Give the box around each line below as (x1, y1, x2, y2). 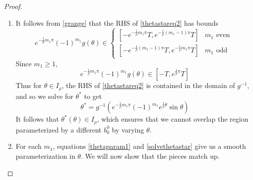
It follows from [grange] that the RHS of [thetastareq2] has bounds (15, 17, 219, 28)
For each (15, 141, 42, 151)
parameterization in (15, 151, 75, 161)
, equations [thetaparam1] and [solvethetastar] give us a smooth (53, 141, 246, 151)
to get (84, 90, 102, 101)
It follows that (15, 114, 59, 124)
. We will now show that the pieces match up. (80, 151, 220, 161)
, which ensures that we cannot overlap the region (97, 114, 249, 124)
